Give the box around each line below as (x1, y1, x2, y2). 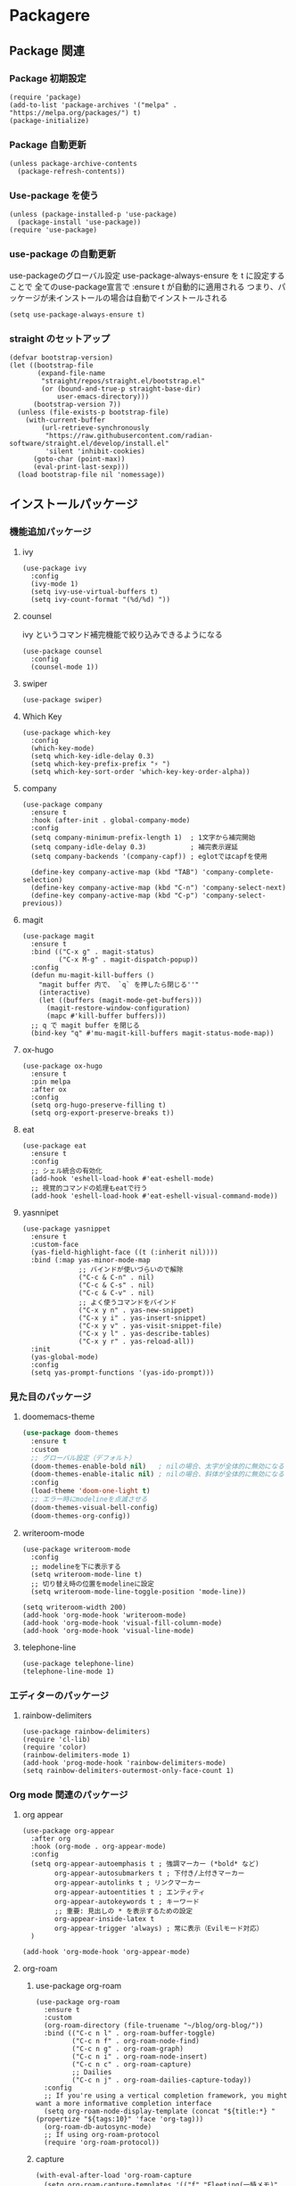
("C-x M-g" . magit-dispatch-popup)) (58, 955, 199, 964)
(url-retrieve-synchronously (41, 424, 150, 433)
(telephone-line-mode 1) (21, 1667, 115, 1676)
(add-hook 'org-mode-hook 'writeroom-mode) (21, 1611, 187, 1620)
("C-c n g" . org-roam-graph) (71, 2044, 185, 2054)
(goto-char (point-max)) (32, 455, 126, 464)
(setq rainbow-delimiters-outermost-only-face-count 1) (21, 1766, 234, 1775)
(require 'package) (9, 93, 82, 102)
